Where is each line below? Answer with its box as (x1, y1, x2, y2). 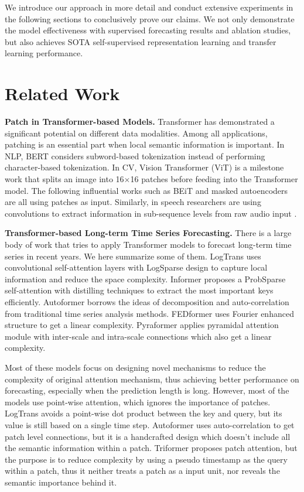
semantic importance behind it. (5, 476, 117, 488)
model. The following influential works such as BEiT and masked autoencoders (5, 184, 288, 196)
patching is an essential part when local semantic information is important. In (5, 138, 285, 151)
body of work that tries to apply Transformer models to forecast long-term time (5, 238, 292, 251)
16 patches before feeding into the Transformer (130, 173, 298, 185)
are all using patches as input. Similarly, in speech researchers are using (5, 196, 261, 208)
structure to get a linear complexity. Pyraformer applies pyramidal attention (5, 319, 279, 331)
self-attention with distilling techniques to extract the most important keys (5, 284, 274, 296)
